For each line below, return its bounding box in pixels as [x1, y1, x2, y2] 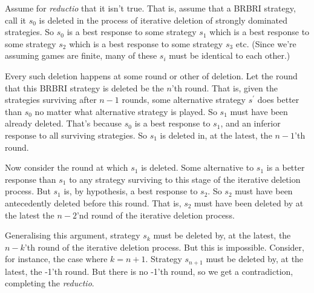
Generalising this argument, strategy [5, 229, 140, 242]
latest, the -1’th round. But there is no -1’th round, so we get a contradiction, [5, 265, 293, 277]
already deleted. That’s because [5, 117, 122, 130]
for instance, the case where [5, 252, 108, 265]
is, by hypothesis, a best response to [64, 185, 198, 197]
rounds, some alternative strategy [122, 93, 246, 106]
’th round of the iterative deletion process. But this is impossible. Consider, [24, 240, 304, 253]
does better [257, 93, 299, 106]
